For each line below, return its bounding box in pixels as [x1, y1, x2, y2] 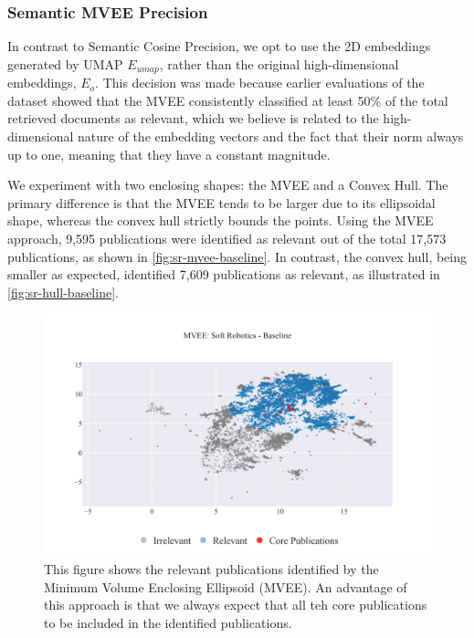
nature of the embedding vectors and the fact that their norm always [78, 127, 464, 146]
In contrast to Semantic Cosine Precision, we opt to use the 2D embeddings [7, 37, 431, 56]
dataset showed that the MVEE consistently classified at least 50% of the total [7, 90, 448, 110]
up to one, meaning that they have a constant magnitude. [7, 144, 331, 163]
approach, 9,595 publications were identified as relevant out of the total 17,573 [7, 229, 447, 248]
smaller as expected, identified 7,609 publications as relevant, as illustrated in [7, 265, 440, 284]
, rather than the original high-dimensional [159, 54, 399, 73]
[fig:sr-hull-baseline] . [7, 282, 119, 301]
